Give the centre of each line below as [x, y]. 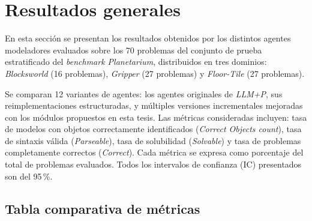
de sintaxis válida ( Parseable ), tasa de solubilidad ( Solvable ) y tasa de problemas [153, 140]
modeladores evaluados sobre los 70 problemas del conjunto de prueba [133, 50]
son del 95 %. [29, 176]
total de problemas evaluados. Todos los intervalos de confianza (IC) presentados [153, 164]
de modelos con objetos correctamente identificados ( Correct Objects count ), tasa [153, 129]
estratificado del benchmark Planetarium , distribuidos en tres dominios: [136, 62]
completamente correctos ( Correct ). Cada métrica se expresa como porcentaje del [154, 152]
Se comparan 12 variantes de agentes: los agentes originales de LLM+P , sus [144, 93]
